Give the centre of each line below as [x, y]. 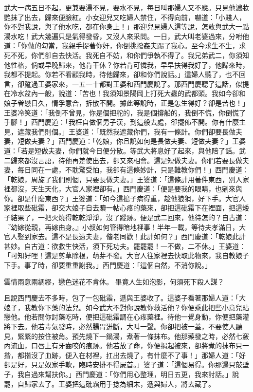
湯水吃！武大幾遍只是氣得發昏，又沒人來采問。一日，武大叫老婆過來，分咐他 [126, 36]
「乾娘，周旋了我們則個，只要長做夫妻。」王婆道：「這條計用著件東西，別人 [123, 179]
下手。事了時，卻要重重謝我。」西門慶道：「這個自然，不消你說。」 [108, 265]
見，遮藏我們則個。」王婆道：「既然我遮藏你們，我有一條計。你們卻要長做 [120, 131]
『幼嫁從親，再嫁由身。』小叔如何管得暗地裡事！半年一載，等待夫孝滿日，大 [125, 227]
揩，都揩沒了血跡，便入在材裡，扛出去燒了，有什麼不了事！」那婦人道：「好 [125, 355]
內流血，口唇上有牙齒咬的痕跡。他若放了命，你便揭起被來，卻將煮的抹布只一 [126, 345]
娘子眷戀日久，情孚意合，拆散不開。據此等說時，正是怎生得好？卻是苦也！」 [126, 103]
